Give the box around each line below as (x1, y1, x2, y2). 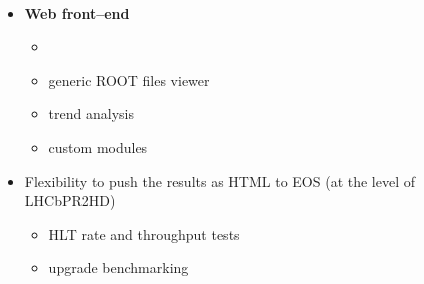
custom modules (48, 136, 148, 157)
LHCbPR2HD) (24, 190, 116, 211)
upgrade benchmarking (48, 257, 189, 278)
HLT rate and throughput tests (48, 223, 240, 244)
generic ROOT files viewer (48, 69, 210, 90)
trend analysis (48, 103, 134, 124)
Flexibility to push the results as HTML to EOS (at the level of (24, 170, 416, 191)
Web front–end (24, 2, 130, 23)
